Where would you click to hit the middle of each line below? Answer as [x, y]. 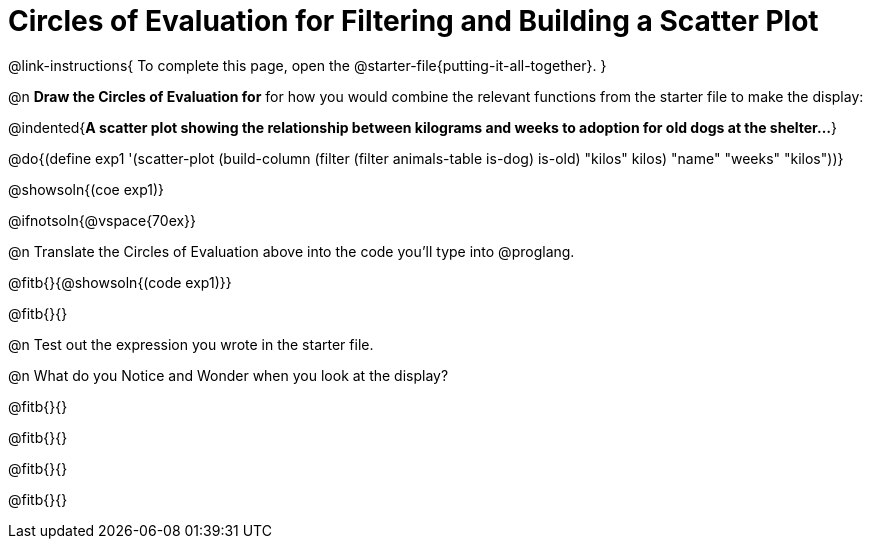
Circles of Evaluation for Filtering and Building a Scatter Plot [413, 21]
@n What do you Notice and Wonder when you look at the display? [228, 375]
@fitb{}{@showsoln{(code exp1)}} [120, 282]
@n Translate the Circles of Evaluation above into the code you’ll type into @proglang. [291, 251]
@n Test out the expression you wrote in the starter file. [191, 344]
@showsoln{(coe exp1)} [86, 189]
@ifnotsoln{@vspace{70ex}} [102, 220]
